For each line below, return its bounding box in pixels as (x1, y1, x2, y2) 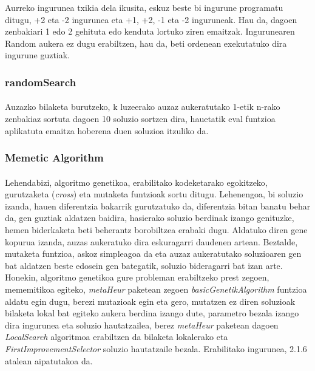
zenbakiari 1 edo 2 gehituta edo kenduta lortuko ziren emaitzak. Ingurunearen (5, 25, 295, 38)
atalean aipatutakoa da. (5, 354, 93, 367)
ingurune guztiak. (5, 49, 70, 61)
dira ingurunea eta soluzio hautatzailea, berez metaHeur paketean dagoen (5, 318, 279, 331)
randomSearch (5, 74, 76, 89)
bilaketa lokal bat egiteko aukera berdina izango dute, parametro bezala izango (5, 307, 299, 319)
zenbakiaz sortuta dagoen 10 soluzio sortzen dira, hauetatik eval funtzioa (5, 112, 276, 124)
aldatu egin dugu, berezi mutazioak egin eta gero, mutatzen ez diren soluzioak (5, 294, 296, 307)
